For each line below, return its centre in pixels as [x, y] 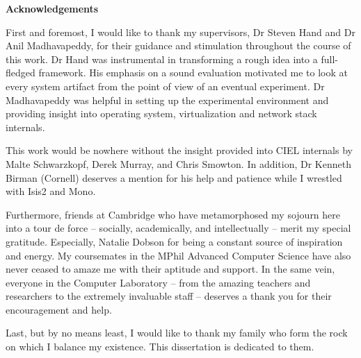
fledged [21, 73]
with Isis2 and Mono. [51, 191]
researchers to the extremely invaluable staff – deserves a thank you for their [169, 296]
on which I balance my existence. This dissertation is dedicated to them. [160, 347]
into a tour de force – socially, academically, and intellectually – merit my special [178, 228]
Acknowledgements [52, 8]
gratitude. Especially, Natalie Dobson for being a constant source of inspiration [174, 241]
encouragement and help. [59, 309]
